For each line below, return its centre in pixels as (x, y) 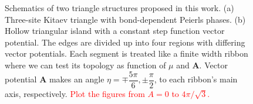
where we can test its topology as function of (85, 65)
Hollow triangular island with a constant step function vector (115, 31)
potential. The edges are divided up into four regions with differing (125, 42)
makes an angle (77, 79)
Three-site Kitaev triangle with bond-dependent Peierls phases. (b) (125, 19)
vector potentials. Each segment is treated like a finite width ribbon (126, 53)
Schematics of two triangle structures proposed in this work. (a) (119, 8)
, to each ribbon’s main (196, 79)
